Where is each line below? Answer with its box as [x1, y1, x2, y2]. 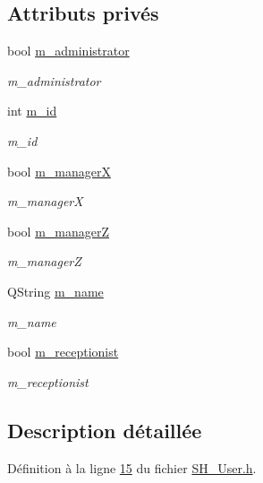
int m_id [7, 101, 57, 120]
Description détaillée [7, 416, 202, 444]
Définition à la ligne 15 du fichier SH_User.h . [7, 458, 257, 477]
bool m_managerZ [7, 221, 109, 240]
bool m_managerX [7, 161, 111, 180]
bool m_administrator [7, 41, 130, 60]
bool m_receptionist [7, 342, 119, 361]
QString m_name [7, 281, 104, 300]
